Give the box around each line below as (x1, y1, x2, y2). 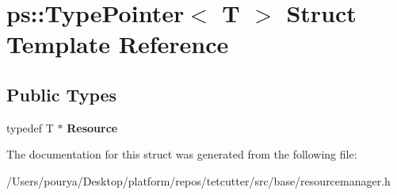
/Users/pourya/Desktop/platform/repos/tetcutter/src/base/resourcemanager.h (6, 172, 391, 189)
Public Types (6, 82, 117, 106)
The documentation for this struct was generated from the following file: (6, 146, 357, 162)
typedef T (6, 119, 54, 136)
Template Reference (6, 28, 229, 60)
